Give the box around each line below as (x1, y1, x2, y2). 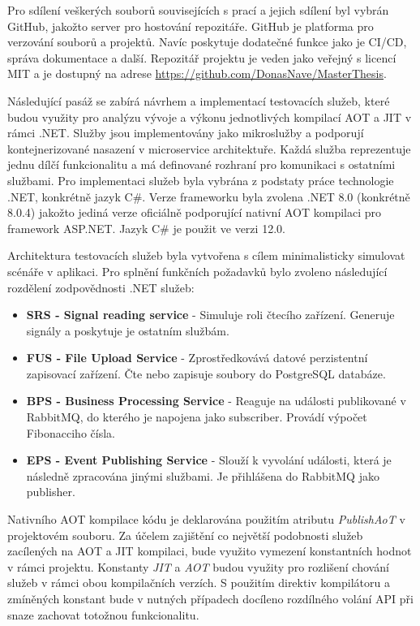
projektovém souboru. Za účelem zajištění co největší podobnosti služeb (7, 526, 363, 543)
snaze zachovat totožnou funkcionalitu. (7, 606, 199, 623)
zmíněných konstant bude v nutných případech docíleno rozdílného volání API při (7, 590, 414, 607)
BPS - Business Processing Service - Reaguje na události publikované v (26, 392, 406, 409)
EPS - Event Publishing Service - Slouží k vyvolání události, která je (26, 451, 392, 468)
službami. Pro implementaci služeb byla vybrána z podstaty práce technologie (7, 171, 394, 188)
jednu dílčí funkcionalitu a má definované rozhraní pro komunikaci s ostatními (7, 156, 396, 173)
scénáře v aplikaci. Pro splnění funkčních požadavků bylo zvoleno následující (7, 262, 388, 279)
